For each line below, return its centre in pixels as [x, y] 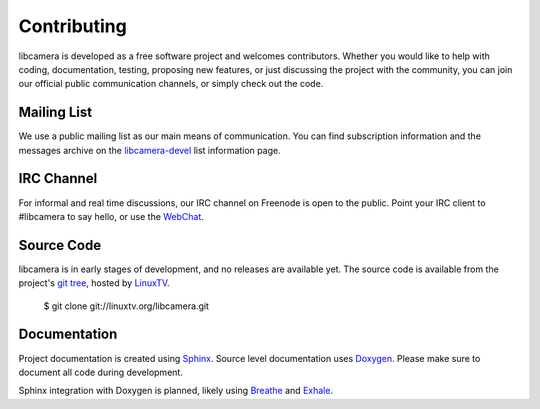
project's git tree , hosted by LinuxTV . [94, 283]
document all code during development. [101, 372]
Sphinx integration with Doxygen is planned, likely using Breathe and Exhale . [176, 391]
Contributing [72, 26]
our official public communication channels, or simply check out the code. [171, 84]
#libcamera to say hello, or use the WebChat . [111, 216]
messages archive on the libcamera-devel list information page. [149, 150]
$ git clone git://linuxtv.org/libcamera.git [126, 306]
